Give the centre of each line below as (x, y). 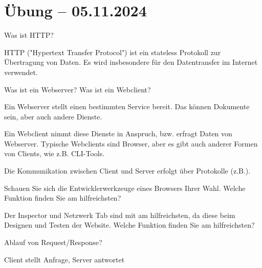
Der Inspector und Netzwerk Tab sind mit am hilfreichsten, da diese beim (120, 215)
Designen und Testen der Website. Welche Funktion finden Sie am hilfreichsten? (129, 225)
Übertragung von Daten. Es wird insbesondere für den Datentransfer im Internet (131, 62)
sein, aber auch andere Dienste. (53, 116)
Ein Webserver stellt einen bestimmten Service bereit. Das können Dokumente (127, 106)
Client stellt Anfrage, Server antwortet (64, 259)
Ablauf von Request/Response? (53, 242)
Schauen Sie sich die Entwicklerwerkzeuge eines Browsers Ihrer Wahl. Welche (125, 188)
